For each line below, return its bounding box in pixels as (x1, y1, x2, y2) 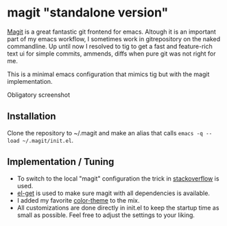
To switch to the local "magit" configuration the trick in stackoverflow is (16, 174, 219, 183)
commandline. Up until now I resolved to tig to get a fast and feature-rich (7, 42, 213, 50)
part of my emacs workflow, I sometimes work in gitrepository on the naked (7, 34, 221, 43)
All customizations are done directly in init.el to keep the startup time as (16, 203, 219, 212)
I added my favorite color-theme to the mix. (16, 196, 140, 204)
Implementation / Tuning (7, 156, 115, 168)
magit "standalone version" (7, 5, 169, 21)
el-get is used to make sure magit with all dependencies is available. (16, 189, 211, 197)
